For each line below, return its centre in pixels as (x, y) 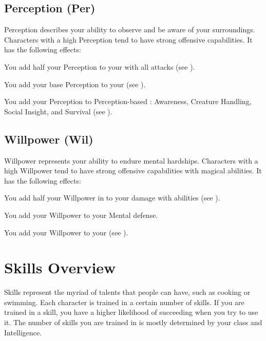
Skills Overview (60, 267)
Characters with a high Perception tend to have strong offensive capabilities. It (128, 39)
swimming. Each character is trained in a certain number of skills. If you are (124, 302)
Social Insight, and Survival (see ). (58, 111)
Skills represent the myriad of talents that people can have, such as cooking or (127, 292)
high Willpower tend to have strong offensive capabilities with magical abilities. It (133, 170)
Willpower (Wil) (49, 139)
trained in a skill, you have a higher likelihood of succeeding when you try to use (131, 312)
